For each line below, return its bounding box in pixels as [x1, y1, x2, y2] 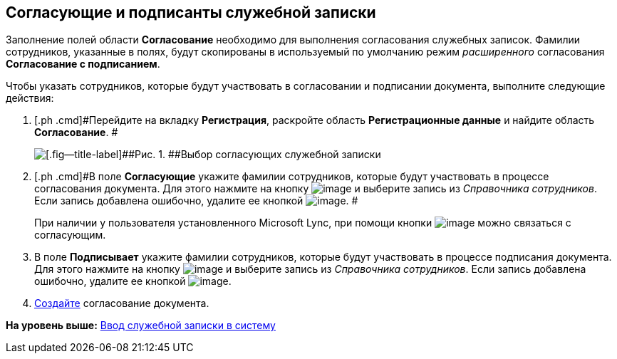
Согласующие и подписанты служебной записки [6, 4, 376, 21]
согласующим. [34, 229, 106, 241]
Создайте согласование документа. [34, 297, 209, 310]
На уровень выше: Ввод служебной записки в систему [6, 319, 276, 332]
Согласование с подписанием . [6, 58, 160, 71]
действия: [6, 92, 54, 105]
